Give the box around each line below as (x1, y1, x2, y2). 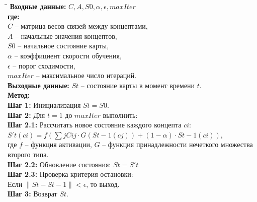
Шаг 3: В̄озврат (8, 188, 57, 199)
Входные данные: (10, 1, 66, 11)
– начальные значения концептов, (15, 30, 117, 41)
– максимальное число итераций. (36, 70, 137, 81)
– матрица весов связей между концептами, (15, 21, 148, 31)
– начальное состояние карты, (18, 40, 109, 51)
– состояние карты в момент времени (80, 80, 195, 90)
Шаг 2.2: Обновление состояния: (8, 159, 111, 169)
